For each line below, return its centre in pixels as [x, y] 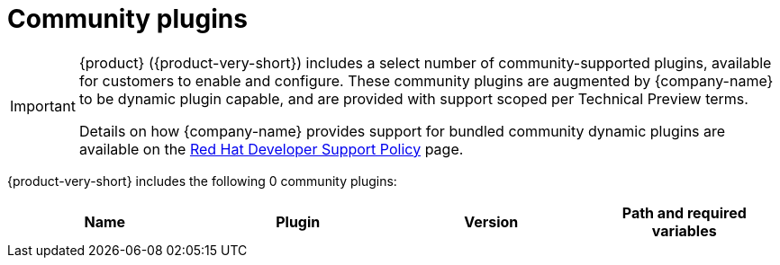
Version [491, 221]
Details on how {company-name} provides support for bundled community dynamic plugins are [402, 131]
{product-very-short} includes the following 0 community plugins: [202, 181]
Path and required [684, 212]
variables [684, 230]
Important [43, 106]
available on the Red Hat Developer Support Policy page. [271, 149]
